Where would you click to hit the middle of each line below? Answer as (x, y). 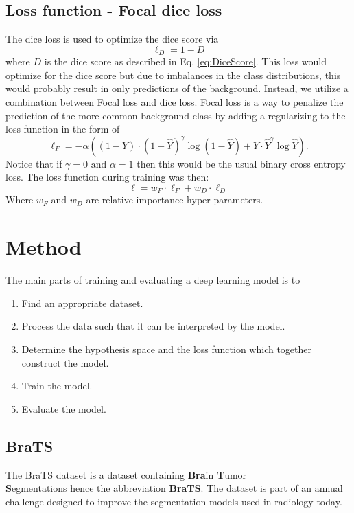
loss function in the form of (63, 129)
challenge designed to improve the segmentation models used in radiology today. (174, 501)
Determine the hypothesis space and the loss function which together (166, 349)
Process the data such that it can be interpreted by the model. (153, 326)
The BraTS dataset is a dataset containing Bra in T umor (126, 474)
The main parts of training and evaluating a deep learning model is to (153, 280)
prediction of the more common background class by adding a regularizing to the (176, 115)
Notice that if (34, 163)
